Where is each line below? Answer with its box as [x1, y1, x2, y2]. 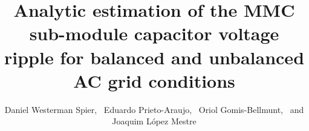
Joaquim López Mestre [112, 115, 197, 127]
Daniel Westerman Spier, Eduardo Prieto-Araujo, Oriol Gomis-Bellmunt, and [4, 103, 304, 115]
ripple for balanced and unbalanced [4, 44, 305, 69]
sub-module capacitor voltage [29, 21, 279, 46]
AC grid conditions [73, 68, 235, 93]
